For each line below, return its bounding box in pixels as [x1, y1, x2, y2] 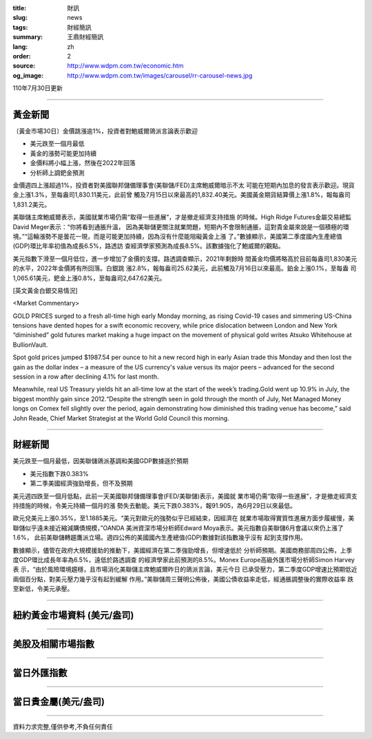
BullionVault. [12, 341, 48, 349]
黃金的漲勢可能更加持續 [30, 149, 96, 158]
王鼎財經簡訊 [67, 33, 103, 41]
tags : [12, 23, 28, 31]
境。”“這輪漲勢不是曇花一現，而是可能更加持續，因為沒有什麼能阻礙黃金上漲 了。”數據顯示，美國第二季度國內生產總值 [12, 232, 342, 240]
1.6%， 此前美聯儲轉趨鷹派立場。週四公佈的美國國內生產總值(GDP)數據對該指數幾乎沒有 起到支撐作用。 [12, 533, 307, 542]
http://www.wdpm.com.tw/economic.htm [67, 62, 184, 70]
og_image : [12, 71, 44, 79]
